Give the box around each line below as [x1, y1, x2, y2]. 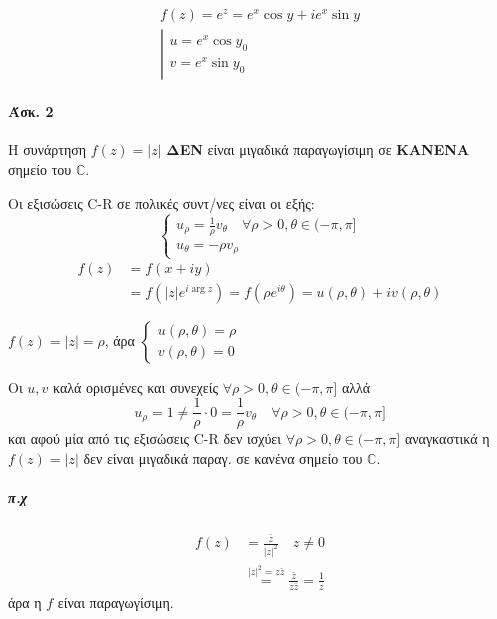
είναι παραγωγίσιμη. [57, 591, 174, 612]
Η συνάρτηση [8, 139, 87, 160]
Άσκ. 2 [8, 101, 54, 122]
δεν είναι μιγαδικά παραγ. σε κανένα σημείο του [83, 447, 363, 468]
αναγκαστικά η [404, 428, 490, 449]
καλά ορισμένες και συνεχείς [53, 376, 218, 397]
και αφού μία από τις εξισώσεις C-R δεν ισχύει [8, 428, 281, 449]
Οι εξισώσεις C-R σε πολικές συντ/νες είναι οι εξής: [8, 192, 315, 213]
